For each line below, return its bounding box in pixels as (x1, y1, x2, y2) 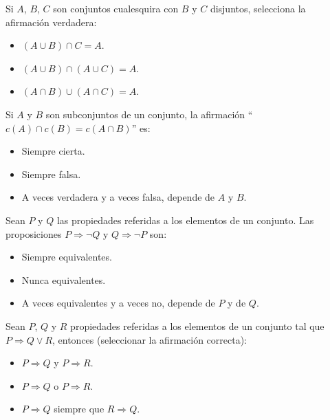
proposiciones (5, 226, 62, 241)
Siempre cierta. (21, 144, 85, 158)
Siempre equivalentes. (21, 250, 112, 264)
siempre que (54, 401, 104, 416)
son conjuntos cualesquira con (53, 1, 179, 15)
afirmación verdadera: (5, 14, 97, 29)
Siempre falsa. (21, 166, 81, 181)
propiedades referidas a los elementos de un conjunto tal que (70, 318, 324, 333)
